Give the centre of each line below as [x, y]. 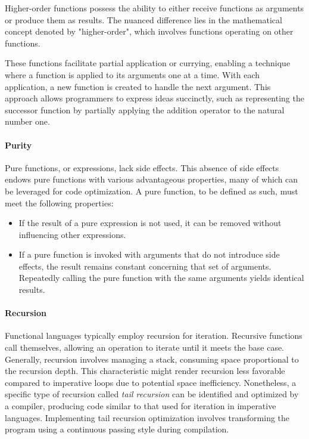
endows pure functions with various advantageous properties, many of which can [152, 179]
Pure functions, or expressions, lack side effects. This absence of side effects [142, 167]
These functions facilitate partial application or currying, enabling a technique [148, 63]
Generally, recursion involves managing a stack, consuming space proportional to [152, 359]
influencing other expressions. [72, 234]
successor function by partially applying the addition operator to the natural [145, 109]
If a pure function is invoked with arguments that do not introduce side [149, 254]
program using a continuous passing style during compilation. [117, 429]
